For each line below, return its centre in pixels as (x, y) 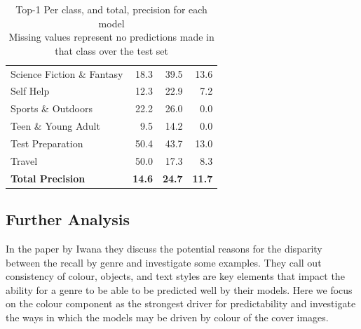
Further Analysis (68, 219)
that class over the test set (111, 50)
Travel (24, 160)
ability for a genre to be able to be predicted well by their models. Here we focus (179, 289)
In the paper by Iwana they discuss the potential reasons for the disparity (164, 248)
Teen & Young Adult (55, 126)
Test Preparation (47, 143)
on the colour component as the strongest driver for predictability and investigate (181, 303)
